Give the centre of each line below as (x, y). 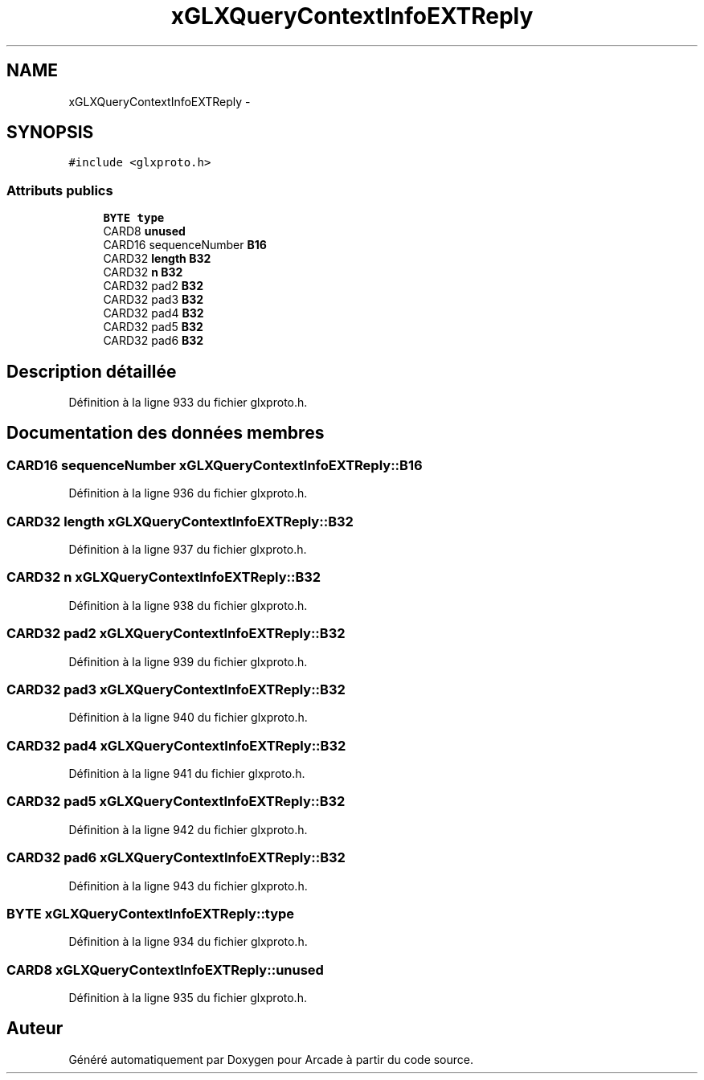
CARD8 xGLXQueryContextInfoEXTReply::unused (165, 970)
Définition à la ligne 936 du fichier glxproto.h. (188, 493)
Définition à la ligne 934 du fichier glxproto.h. (188, 942)
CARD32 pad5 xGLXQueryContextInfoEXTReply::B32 (176, 802)
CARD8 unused (144, 231)
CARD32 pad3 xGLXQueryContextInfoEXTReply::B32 (176, 689)
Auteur (35, 1029)
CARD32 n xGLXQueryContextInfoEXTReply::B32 (164, 577)
